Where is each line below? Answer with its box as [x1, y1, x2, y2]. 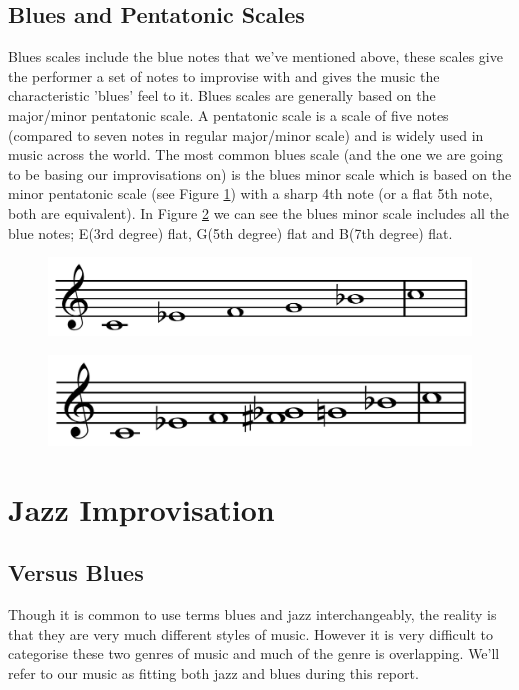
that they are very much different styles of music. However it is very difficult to [8, 623, 493, 644]
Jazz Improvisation [8, 488, 275, 529]
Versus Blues [8, 557, 144, 588]
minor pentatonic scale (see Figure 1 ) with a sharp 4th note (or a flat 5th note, [8, 183, 493, 204]
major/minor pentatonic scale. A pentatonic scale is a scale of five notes [8, 104, 449, 125]
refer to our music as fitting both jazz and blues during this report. [8, 662, 419, 683]
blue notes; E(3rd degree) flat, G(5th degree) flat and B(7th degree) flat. [8, 222, 453, 243]
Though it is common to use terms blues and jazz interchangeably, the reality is [8, 604, 497, 625]
